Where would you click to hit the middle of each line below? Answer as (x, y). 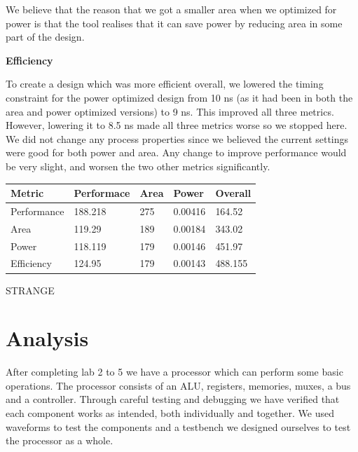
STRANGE (30, 290)
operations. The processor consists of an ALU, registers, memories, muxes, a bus (178, 385)
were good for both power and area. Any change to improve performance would (176, 152)
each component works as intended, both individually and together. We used (170, 413)
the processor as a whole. (60, 440)
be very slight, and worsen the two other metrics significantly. (138, 166)
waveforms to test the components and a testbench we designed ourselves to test (178, 426)
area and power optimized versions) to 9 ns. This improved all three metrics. (170, 111)
